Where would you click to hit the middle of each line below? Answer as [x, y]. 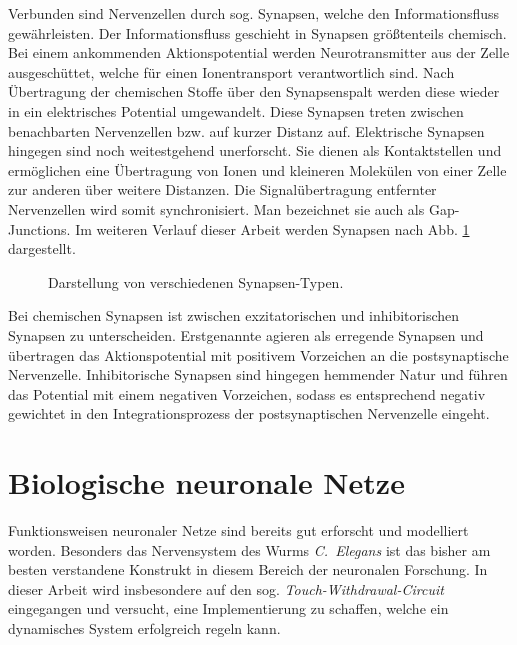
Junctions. [39, 228]
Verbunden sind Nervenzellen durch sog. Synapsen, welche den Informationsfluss [254, 13]
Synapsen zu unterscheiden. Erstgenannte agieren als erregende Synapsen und [246, 334]
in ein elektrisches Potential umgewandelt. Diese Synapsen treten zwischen [236, 110]
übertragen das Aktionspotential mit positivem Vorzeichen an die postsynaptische [258, 354]
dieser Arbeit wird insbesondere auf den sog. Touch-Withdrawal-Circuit [226, 588]
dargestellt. [42, 248]
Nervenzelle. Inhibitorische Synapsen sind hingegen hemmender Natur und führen [258, 374]
